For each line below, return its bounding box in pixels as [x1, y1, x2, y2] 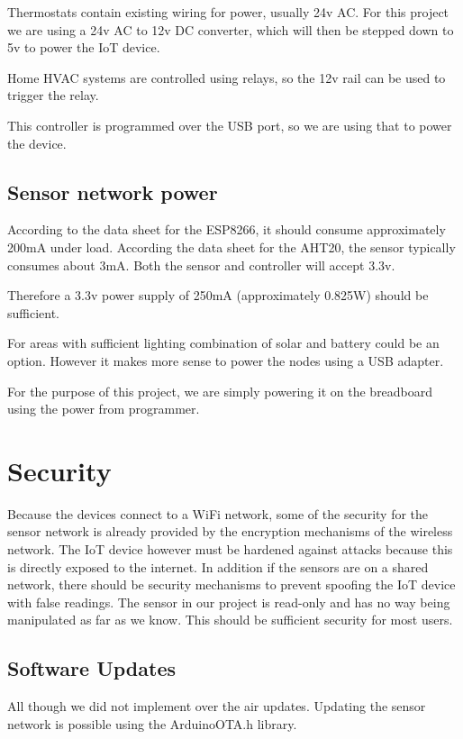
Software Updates [7, 654, 176, 682]
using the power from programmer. [7, 399, 200, 418]
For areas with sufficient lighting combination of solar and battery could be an [7, 333, 440, 352]
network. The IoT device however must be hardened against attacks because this [7, 540, 453, 559]
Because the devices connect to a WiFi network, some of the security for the [7, 504, 429, 523]
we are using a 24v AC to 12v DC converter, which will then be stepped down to [7, 20, 454, 39]
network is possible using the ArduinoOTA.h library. [7, 714, 297, 733]
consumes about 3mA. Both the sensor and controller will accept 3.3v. [7, 255, 395, 274]
